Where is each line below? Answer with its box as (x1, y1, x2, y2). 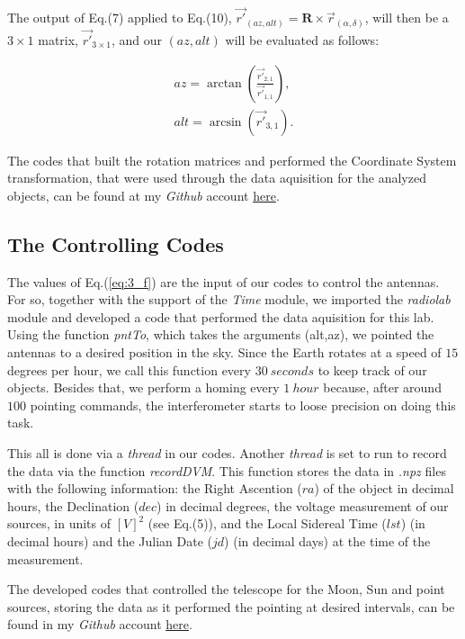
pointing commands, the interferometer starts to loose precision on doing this (30, 395, 456, 414)
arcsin (209, 115, 242, 129)
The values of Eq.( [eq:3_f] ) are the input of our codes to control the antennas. (7, 272, 440, 291)
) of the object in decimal (314, 479, 454, 498)
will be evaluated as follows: (225, 30, 380, 49)
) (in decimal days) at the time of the (224, 531, 431, 550)
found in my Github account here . (7, 615, 192, 634)
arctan (206, 76, 242, 90)
